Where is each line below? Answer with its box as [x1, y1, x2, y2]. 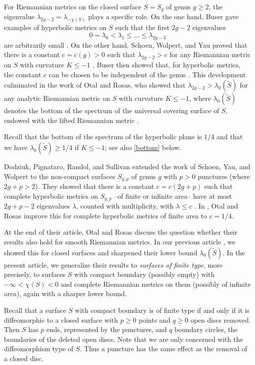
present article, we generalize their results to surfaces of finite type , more [4, 259, 223, 270]
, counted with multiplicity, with [76, 201, 174, 211]
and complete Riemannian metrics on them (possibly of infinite [60, 278, 251, 289]
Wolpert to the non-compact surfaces [4, 171, 115, 181]
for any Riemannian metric [170, 49, 251, 60]
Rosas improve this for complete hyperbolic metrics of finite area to [4, 210, 207, 220]
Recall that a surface [4, 304, 66, 315]
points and [139, 314, 170, 325]
